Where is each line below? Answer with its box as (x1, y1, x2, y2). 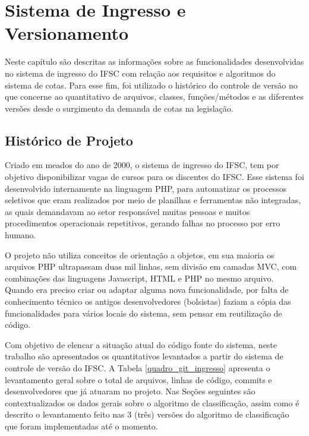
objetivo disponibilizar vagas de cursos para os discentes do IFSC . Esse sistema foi (5, 170, 304, 183)
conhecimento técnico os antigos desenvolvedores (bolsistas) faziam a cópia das (5, 295, 291, 308)
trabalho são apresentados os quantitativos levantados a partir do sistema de (5, 350, 283, 362)
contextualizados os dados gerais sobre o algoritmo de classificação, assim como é (5, 396, 299, 409)
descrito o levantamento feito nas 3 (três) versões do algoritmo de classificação (5, 408, 289, 421)
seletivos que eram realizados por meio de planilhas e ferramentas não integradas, (5, 194, 301, 206)
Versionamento (5, 21, 129, 45)
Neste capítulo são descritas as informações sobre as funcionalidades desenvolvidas (5, 55, 304, 68)
